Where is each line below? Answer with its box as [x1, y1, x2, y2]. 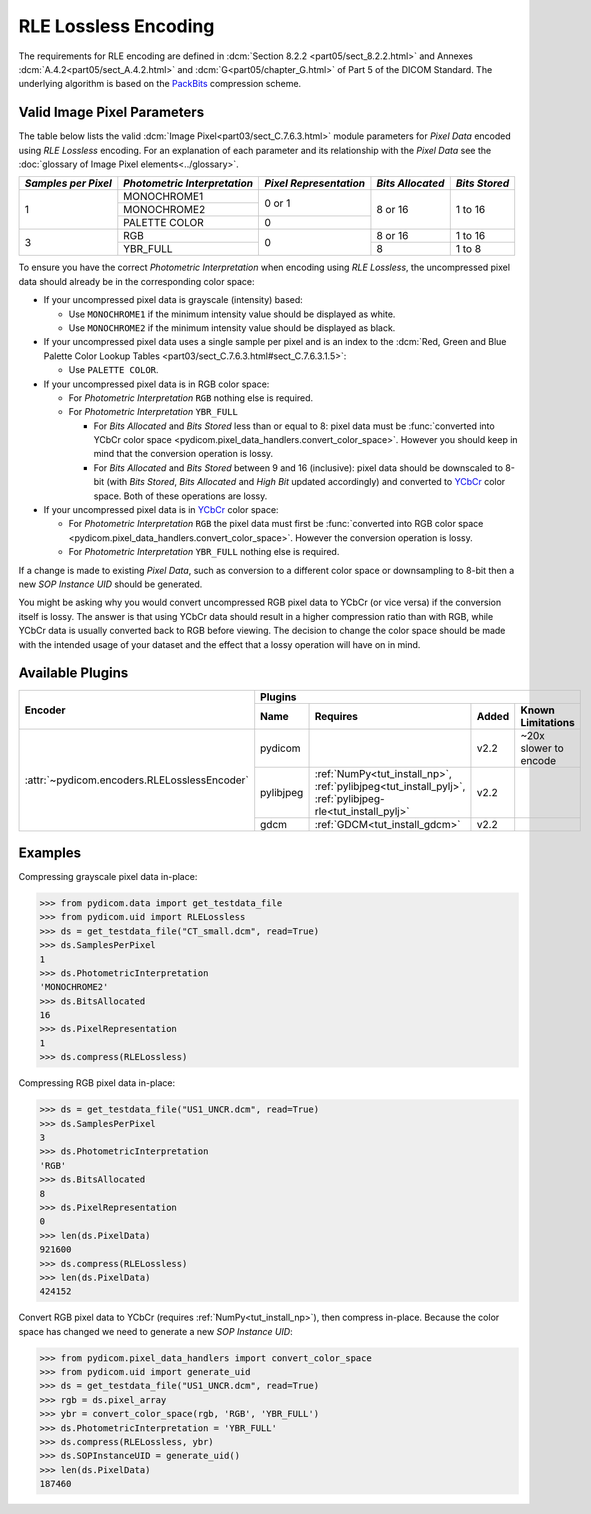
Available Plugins [18, 665, 129, 682]
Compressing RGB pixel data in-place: [18, 1077, 175, 1089]
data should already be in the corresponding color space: [18, 275, 255, 287]
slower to [520, 741, 564, 755]
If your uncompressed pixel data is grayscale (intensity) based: [43, 294, 304, 306]
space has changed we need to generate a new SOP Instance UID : [18, 1325, 294, 1337]
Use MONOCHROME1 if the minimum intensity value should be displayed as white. [68, 308, 396, 320]
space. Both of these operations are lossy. [93, 490, 268, 502]
